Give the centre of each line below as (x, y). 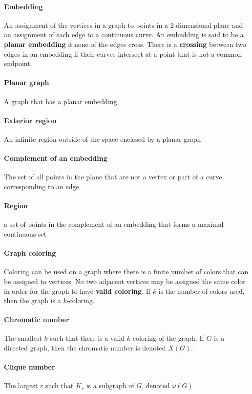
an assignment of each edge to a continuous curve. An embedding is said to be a (124, 34)
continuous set (25, 233)
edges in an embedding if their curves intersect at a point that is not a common (123, 54)
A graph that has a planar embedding (61, 101)
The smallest (23, 338)
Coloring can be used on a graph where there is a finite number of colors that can (126, 272)
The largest (21, 385)
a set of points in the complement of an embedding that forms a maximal (114, 224)
